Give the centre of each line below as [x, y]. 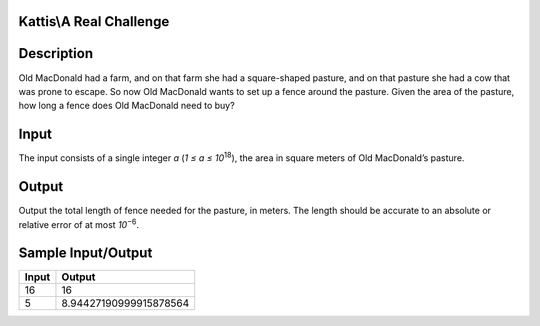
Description [56, 53]
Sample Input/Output [85, 253]
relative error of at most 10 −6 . [79, 223]
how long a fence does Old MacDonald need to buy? [126, 106]
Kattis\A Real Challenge [94, 21]
